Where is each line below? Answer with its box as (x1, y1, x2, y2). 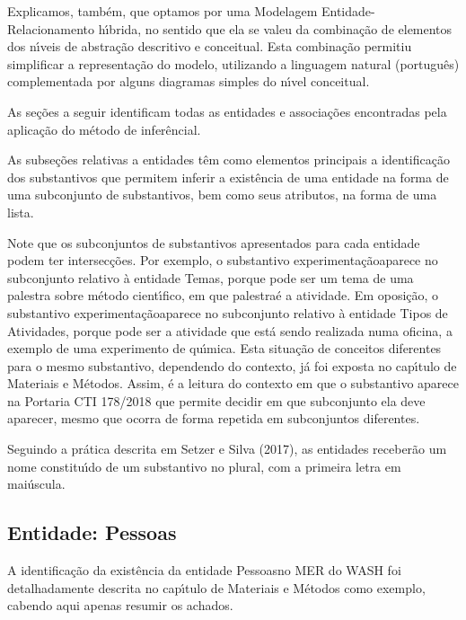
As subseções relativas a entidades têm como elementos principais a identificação (7, 150, 450, 169)
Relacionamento (7, 19, 95, 38)
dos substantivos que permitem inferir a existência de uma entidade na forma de (7, 167, 449, 186)
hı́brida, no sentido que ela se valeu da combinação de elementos (98, 19, 453, 38)
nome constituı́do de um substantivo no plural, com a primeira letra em (7, 456, 401, 475)
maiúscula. (7, 474, 66, 493)
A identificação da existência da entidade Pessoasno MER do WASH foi (7, 561, 401, 580)
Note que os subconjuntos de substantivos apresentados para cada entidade (7, 233, 420, 252)
